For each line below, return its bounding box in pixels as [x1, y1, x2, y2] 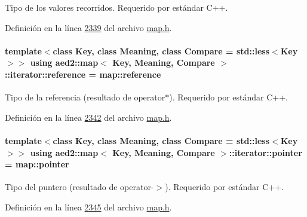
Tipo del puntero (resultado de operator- [5, 181, 154, 193]
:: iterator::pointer [229, 146, 302, 158]
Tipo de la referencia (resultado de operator [5, 91, 165, 103]
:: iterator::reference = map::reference [5, 68, 161, 80]
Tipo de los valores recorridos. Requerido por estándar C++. [5, 1, 228, 13]
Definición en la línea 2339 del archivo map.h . [5, 21, 172, 33]
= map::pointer [5, 158, 69, 170]
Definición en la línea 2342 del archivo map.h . [5, 111, 172, 123]
